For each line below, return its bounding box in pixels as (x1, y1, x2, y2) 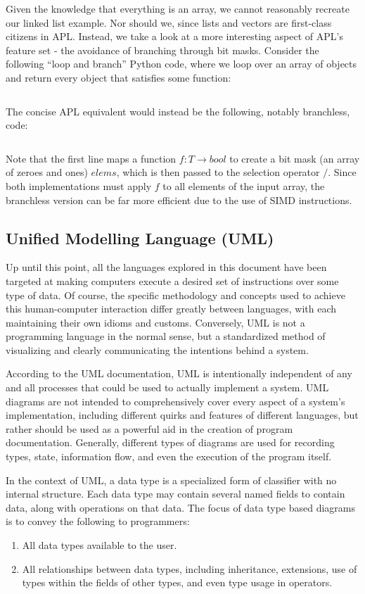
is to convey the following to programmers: (6, 514, 190, 529)
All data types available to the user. (22, 538, 177, 552)
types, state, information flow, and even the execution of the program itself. (6, 449, 332, 464)
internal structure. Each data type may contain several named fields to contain (6, 486, 345, 501)
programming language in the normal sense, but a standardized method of (6, 329, 326, 343)
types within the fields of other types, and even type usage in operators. (22, 575, 333, 590)
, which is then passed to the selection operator (116, 165, 320, 179)
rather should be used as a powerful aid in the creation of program (6, 421, 293, 436)
